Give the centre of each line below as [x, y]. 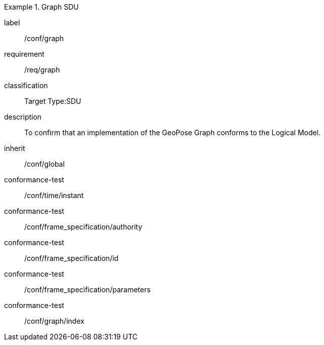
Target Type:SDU [53, 101]
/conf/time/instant [54, 195]
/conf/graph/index [54, 321]
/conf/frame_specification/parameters [87, 290]
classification [26, 85]
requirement [24, 54]
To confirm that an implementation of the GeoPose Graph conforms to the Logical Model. [173, 132]
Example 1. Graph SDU [41, 7]
